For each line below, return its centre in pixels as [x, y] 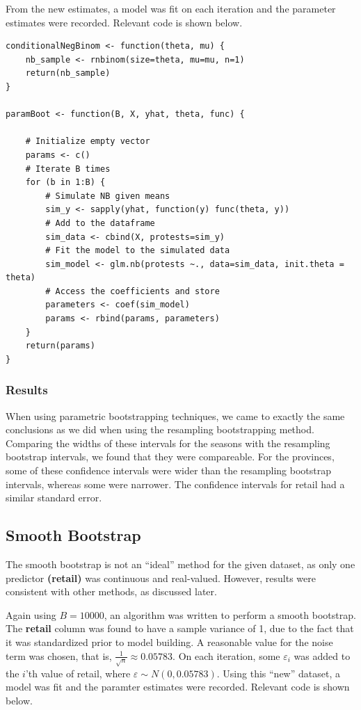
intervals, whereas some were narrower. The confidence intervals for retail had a [175, 484]
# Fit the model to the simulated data [138, 251]
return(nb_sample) [68, 73]
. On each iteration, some [226, 655]
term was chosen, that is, [59, 655]
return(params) [60, 346]
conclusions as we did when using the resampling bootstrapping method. [160, 429]
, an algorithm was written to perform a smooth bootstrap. [230, 614]
